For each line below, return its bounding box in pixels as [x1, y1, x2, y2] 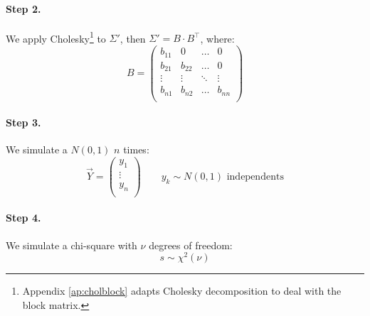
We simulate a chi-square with [6, 237, 137, 252]
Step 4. [6, 210, 41, 225]
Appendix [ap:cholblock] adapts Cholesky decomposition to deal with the [22, 283, 342, 298]
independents [226, 171, 284, 182]
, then [120, 31, 146, 45]
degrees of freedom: [149, 237, 233, 252]
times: [123, 142, 149, 157]
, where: [200, 31, 235, 45]
